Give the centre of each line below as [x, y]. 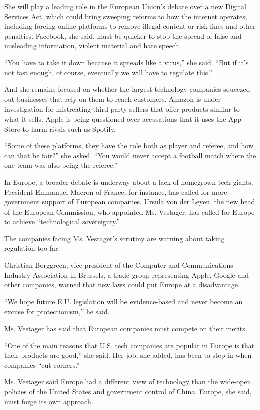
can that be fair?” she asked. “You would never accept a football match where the [130, 155]
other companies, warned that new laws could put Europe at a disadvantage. [122, 285]
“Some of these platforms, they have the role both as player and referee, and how [129, 145]
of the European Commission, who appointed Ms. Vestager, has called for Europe [129, 211]
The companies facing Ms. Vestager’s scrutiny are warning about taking [114, 238]
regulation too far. [32, 248]
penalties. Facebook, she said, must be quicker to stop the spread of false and [123, 35]
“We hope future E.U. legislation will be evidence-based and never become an [123, 301]
